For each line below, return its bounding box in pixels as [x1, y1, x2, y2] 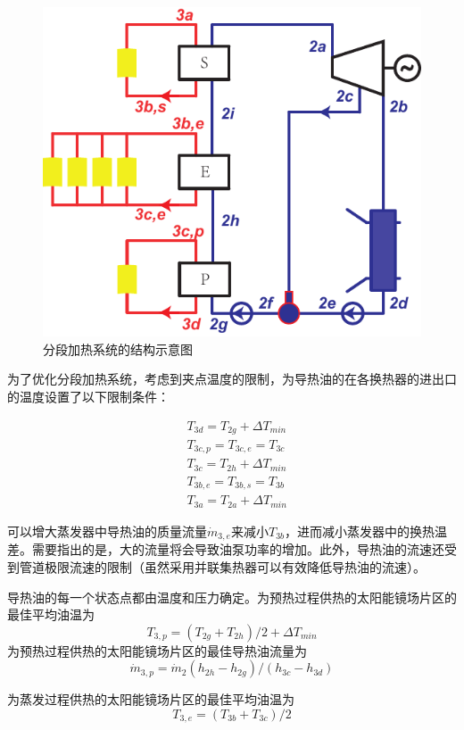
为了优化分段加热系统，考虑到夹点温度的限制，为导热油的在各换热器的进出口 [7, 369, 457, 388]
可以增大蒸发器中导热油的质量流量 [7, 521, 207, 540]
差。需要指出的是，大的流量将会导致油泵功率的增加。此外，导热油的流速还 [7, 540, 444, 559]
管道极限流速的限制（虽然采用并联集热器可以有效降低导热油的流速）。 [19, 557, 426, 576]
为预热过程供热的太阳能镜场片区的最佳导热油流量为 [7, 641, 307, 659]
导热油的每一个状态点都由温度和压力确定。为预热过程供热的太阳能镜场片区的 [7, 587, 457, 606]
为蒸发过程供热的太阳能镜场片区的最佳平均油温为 [7, 690, 294, 709]
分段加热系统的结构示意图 [43, 339, 193, 358]
